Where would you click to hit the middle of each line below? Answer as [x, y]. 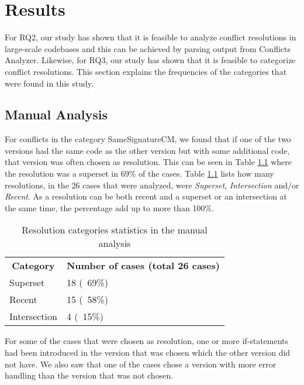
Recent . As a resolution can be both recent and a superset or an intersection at [146, 196]
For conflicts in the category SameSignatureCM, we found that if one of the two [148, 139]
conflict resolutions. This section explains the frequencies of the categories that [146, 71]
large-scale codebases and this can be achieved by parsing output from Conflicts [148, 48]
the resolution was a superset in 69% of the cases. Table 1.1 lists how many [139, 173]
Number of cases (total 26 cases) [143, 266]
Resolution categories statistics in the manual [115, 230]
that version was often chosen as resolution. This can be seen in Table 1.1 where [148, 162]
